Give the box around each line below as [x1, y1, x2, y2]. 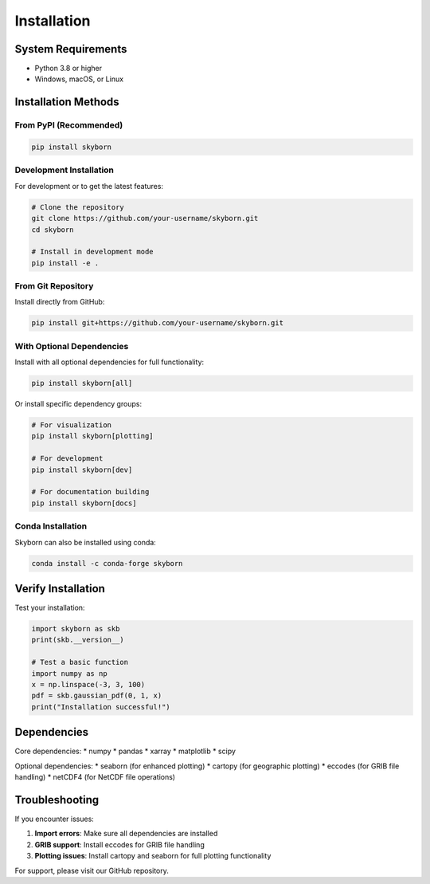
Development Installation [14, 164, 115, 175]
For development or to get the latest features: [14, 181, 163, 191]
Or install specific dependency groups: [14, 399, 143, 409]
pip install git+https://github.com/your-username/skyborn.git [31, 319, 284, 328]
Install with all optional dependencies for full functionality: [14, 357, 205, 367]
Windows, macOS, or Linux [34, 74, 123, 84]
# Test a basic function [31, 658, 129, 667]
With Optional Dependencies [14, 340, 129, 352]
